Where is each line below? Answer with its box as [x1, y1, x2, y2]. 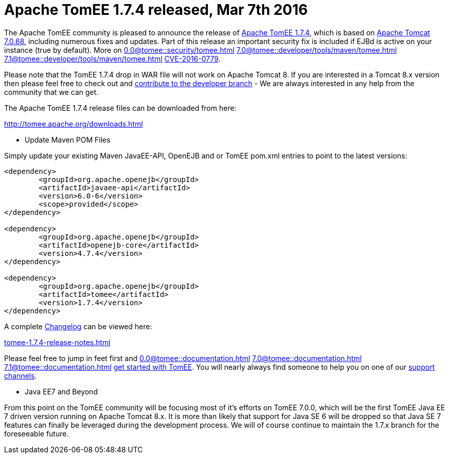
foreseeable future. [4, 429, 69, 438]
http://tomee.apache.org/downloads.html [4, 119, 143, 128]
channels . [4, 371, 37, 380]
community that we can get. [4, 87, 99, 96]
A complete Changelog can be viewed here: [4, 322, 152, 331]
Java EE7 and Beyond [25, 387, 98, 396]
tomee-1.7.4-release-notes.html [4, 337, 111, 347]
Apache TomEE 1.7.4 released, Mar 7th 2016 [4, 1, 308, 18]
